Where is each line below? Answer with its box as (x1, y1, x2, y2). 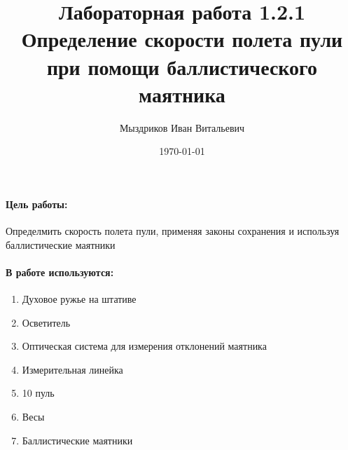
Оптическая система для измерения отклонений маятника (22, 339, 267, 353)
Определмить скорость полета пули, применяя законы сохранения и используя (6, 224, 340, 238)
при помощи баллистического (46, 52, 318, 81)
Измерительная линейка (22, 362, 123, 376)
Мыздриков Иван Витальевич (119, 120, 245, 135)
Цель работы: (6, 196, 68, 211)
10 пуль (22, 386, 55, 400)
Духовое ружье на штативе (22, 292, 137, 306)
